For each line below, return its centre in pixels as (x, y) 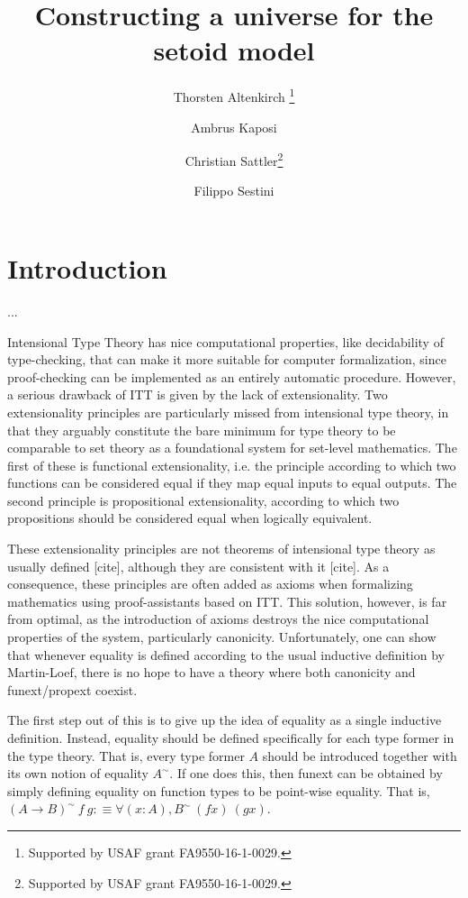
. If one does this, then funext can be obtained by (306, 773)
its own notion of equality (78, 773)
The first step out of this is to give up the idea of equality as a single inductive (225, 720)
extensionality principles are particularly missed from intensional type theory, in (228, 412)
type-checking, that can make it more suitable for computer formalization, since (227, 359)
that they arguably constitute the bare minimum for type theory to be (202, 430)
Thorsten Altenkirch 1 (234, 95)
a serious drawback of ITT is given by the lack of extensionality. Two (198, 394)
